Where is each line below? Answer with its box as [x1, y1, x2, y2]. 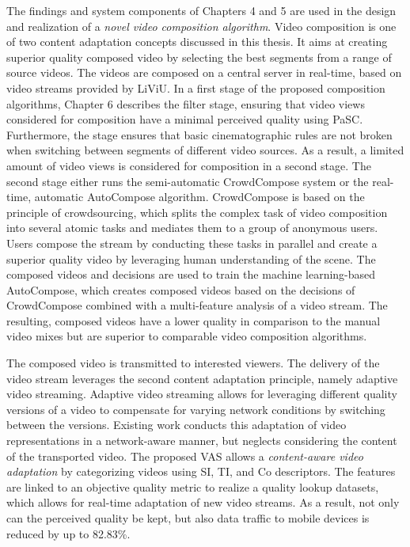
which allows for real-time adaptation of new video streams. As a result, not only [6, 494, 400, 511]
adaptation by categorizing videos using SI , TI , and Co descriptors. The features [6, 463, 396, 480]
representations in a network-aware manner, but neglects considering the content [6, 432, 397, 449]
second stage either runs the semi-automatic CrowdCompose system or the [6, 173, 369, 189]
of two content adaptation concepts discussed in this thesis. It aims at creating [6, 33, 388, 50]
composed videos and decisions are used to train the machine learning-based [6, 266, 376, 283]
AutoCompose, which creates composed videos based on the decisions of [6, 281, 355, 298]
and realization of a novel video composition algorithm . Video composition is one [6, 17, 397, 34]
